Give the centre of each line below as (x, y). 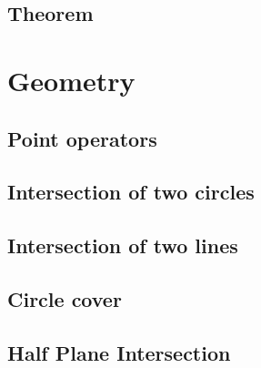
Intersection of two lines (123, 245)
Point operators (82, 138)
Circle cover (65, 298)
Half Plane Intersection (119, 352)
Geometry (71, 80)
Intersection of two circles (131, 192)
